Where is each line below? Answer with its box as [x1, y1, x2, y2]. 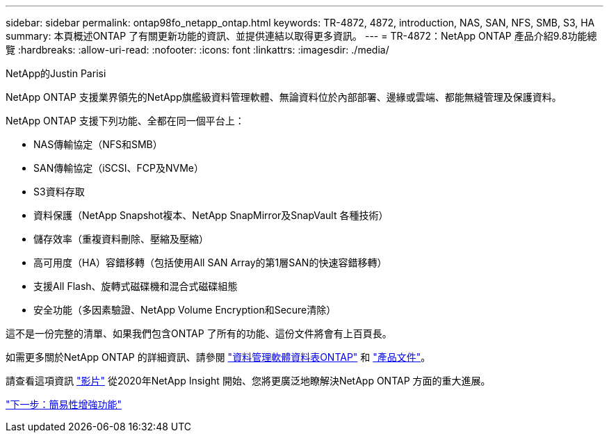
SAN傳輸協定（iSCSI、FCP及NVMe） [33, 162, 204, 174]
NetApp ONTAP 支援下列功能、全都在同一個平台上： [6, 115, 245, 127]
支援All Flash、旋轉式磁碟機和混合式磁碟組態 [33, 280, 238, 292]
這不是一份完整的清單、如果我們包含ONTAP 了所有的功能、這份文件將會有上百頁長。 [6, 327, 392, 339]
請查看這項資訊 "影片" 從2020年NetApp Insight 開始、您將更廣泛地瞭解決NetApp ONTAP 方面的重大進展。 [6, 375, 491, 387]
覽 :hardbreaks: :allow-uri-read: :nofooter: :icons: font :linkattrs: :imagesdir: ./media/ [6, 44, 389, 56]
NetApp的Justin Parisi [6, 67, 106, 79]
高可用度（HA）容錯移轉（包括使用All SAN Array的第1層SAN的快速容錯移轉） [33, 257, 387, 268]
